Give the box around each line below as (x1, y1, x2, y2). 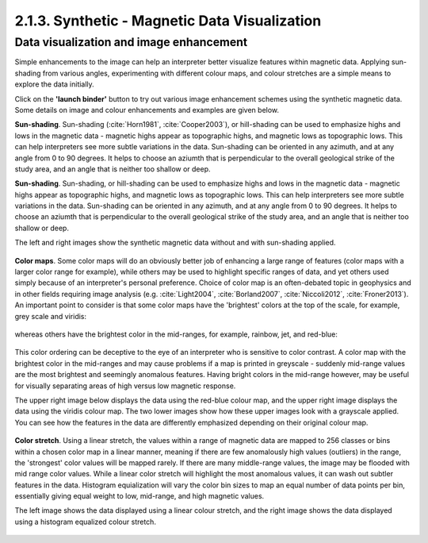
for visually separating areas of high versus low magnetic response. (14, 381, 236, 391)
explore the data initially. (14, 79, 94, 89)
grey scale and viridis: (14, 311, 87, 321)
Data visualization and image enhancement (14, 35, 248, 49)
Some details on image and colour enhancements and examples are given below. (14, 105, 280, 114)
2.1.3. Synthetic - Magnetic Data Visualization (14, 12, 322, 29)
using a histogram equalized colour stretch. (14, 517, 156, 526)
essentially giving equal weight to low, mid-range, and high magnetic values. (14, 491, 265, 501)
